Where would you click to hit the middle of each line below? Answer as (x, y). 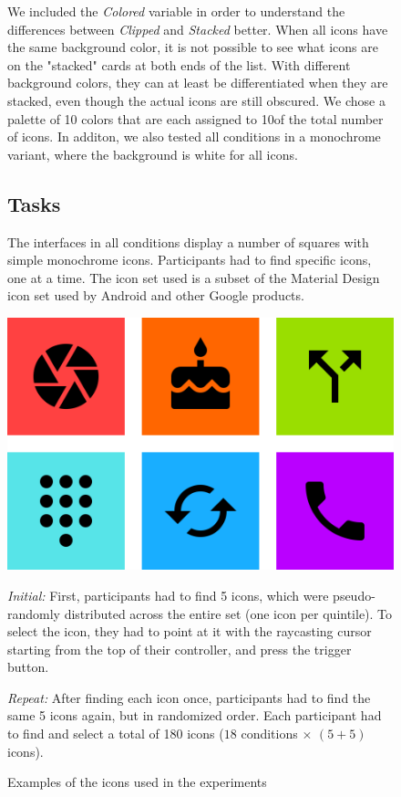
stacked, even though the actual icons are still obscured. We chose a (196, 100)
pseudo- (354, 595)
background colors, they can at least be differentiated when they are (198, 83)
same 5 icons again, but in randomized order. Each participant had (195, 715)
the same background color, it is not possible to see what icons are (193, 47)
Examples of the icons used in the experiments (137, 782)
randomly (34, 613)
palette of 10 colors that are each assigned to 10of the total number (195, 118)
